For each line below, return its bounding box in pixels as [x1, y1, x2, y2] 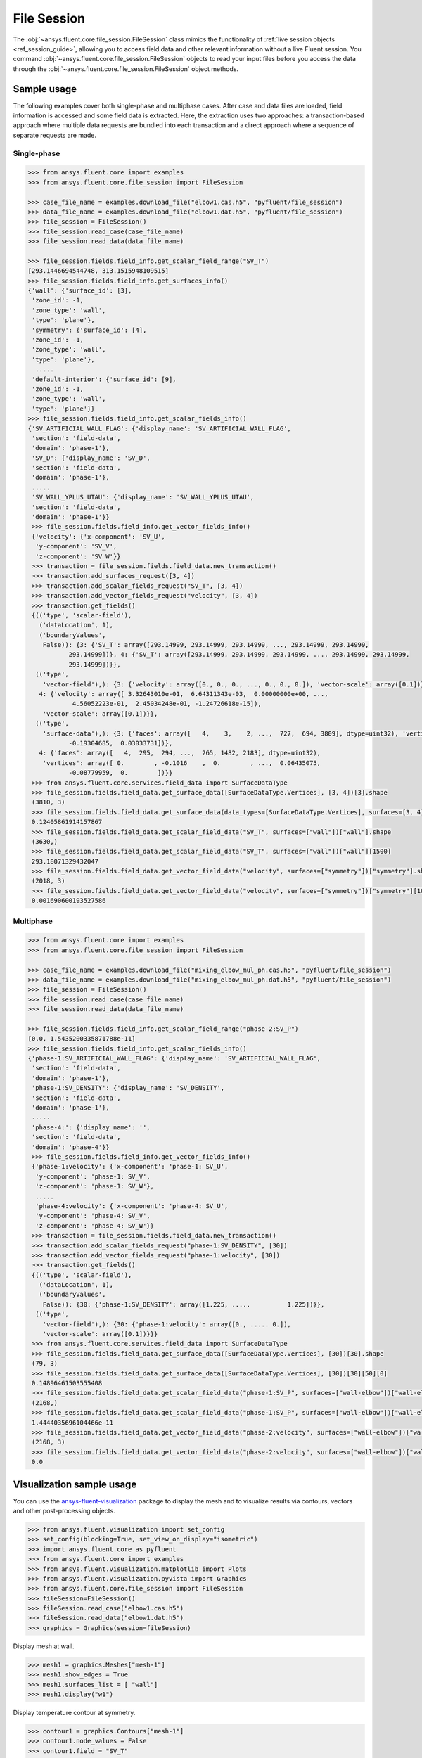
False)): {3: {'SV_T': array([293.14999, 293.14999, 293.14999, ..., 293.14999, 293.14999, [42, 641, 369, 649]
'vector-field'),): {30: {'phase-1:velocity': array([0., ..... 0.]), [42, 1320, 292, 1328]
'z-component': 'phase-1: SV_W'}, [35, 1182, 155, 1191]
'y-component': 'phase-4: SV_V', [35, 1212, 151, 1220]
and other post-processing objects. [13, 1506, 115, 1515]
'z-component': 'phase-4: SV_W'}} [35, 1221, 155, 1230]
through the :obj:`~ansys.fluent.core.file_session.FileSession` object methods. [13, 64, 239, 73]
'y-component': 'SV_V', [35, 542, 117, 551]
